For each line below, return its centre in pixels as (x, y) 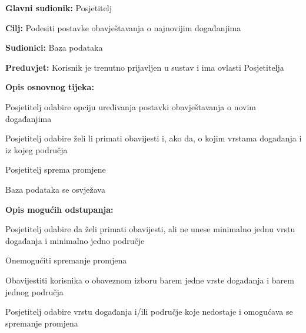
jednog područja (34, 291)
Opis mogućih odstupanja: (59, 209)
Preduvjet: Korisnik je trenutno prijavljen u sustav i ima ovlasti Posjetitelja (145, 67)
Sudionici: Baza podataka (54, 47)
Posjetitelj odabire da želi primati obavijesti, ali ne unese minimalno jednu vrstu (150, 229)
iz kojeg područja (36, 149)
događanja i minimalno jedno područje (75, 240)
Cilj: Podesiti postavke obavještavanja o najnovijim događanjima (123, 27)
